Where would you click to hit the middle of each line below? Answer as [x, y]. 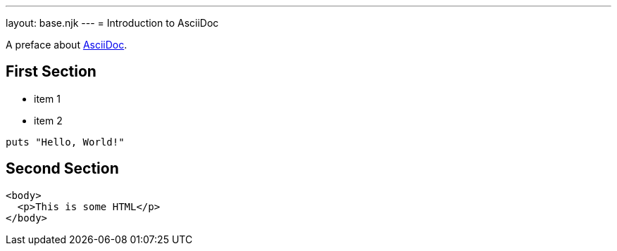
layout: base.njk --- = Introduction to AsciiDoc [112, 23]
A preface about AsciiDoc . [67, 45]
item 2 [48, 120]
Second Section [62, 169]
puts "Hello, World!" [65, 142]
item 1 [47, 98]
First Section [51, 72]
